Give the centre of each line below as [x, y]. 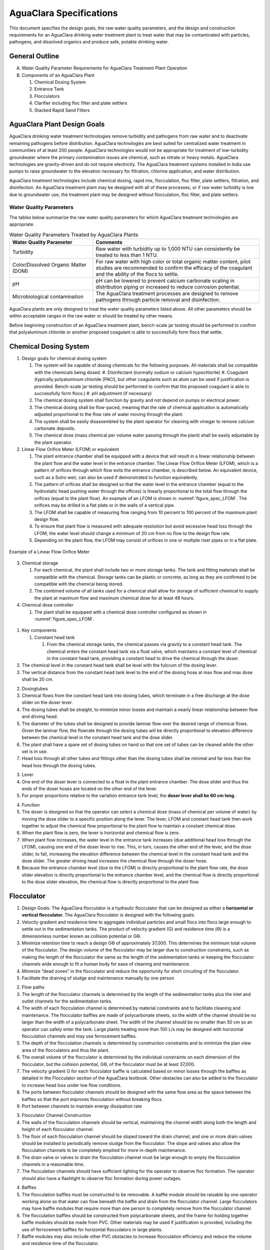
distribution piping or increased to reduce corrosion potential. [168, 286]
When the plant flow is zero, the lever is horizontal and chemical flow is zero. [101, 833]
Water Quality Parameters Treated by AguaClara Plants [74, 234]
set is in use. [35, 751]
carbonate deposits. [55, 428]
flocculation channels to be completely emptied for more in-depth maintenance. [104, 1150]
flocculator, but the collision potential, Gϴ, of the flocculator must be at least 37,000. [108, 1064]
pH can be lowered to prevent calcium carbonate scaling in [165, 280]
